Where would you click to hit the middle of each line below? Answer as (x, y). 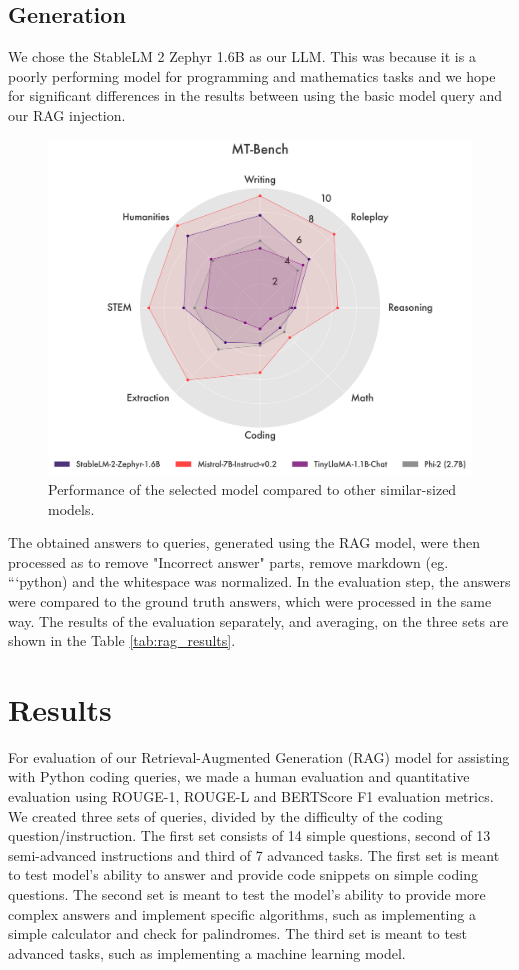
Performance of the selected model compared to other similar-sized (252, 488)
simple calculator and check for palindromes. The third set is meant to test (238, 933)
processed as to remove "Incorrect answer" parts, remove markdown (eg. (228, 561)
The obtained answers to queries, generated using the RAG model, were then (244, 542)
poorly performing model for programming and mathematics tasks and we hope (252, 75)
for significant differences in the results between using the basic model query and (255, 95)
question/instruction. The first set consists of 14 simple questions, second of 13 (249, 835)
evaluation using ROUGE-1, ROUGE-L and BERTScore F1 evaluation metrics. (251, 796)
